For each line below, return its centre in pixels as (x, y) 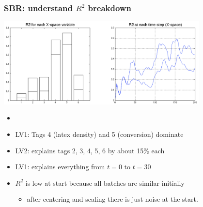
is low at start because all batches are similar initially (105, 183)
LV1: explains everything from (60, 167)
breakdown (109, 7)
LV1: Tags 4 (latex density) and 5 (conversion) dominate (99, 134)
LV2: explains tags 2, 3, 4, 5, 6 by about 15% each (90, 150)
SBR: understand (38, 7)
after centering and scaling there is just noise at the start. (112, 199)
